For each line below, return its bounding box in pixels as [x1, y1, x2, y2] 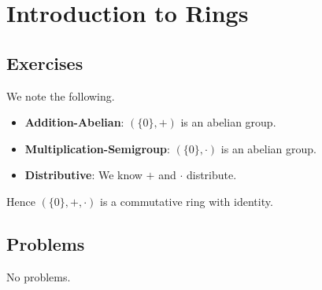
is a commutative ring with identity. [100, 193, 273, 209]
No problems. [6, 268, 71, 284]
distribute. [186, 167, 237, 183]
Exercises [6, 50, 83, 75]
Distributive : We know [24, 167, 142, 183]
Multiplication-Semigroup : [24, 140, 170, 156]
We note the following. [6, 87, 115, 104]
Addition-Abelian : [24, 114, 124, 130]
